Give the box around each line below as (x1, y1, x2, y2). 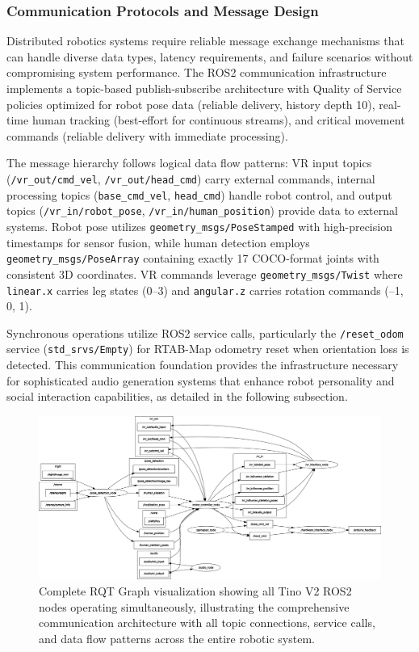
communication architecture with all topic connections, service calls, (39, 614, 375, 631)
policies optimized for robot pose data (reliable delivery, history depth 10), (6, 95, 375, 112)
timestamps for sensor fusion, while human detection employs (6, 233, 310, 250)
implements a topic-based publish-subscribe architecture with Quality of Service (6, 80, 402, 96)
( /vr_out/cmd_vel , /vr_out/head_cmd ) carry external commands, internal (6, 170, 375, 187)
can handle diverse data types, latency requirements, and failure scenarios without (6, 48, 413, 65)
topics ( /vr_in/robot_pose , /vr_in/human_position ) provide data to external (6, 202, 398, 219)
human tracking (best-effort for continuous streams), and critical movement (31, 111, 405, 128)
